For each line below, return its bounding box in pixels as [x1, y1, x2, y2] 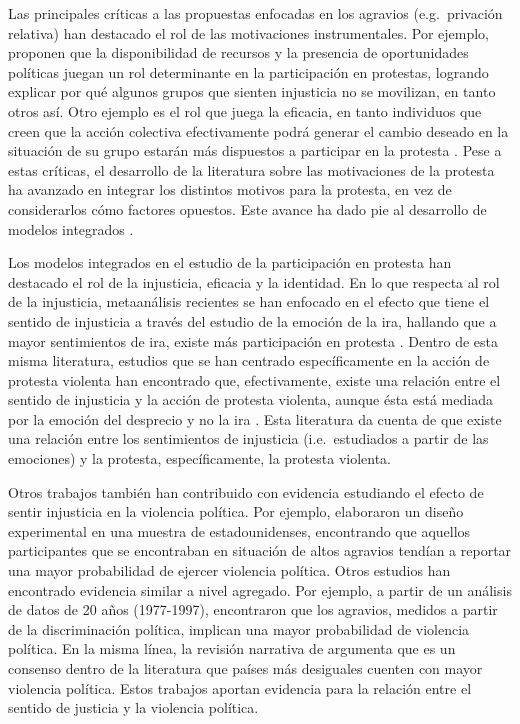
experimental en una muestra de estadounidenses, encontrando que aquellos [8, 520, 471, 541]
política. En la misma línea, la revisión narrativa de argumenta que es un [8, 638, 456, 659]
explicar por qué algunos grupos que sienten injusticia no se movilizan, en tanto [8, 81, 496, 102]
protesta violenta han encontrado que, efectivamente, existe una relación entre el [8, 369, 501, 390]
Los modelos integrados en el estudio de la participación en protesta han [8, 252, 452, 273]
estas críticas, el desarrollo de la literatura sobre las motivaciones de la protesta [8, 159, 495, 180]
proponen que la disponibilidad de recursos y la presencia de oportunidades [8, 42, 469, 63]
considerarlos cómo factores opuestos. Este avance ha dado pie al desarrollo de [8, 198, 487, 219]
